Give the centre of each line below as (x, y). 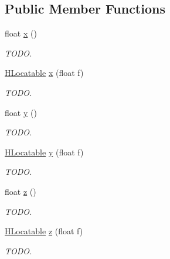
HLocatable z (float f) (44, 231)
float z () (21, 191)
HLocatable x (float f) (44, 73)
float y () (21, 112)
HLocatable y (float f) (44, 152)
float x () (21, 33)
